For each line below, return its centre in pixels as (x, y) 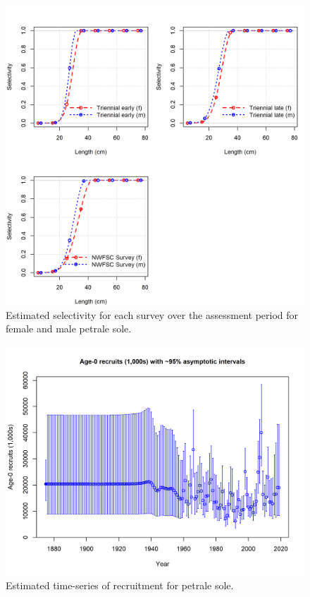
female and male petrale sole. (69, 328)
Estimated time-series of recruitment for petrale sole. (120, 585)
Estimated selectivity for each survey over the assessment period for (152, 314)
